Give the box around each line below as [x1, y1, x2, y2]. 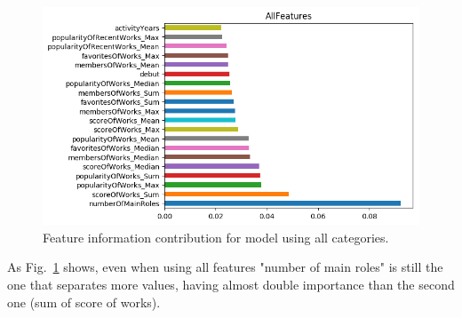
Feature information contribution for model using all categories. [43, 227, 389, 246]
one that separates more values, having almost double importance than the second [7, 275, 455, 294]
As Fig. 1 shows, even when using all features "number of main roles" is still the [7, 258, 443, 276]
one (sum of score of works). [7, 292, 161, 311]
